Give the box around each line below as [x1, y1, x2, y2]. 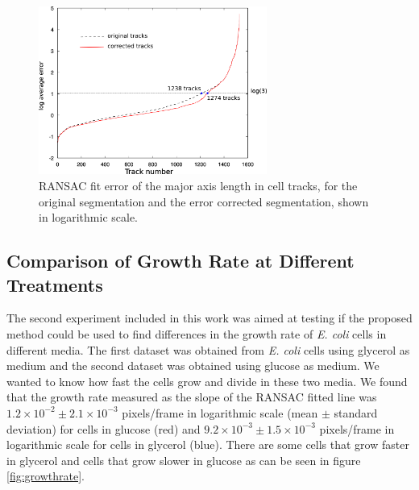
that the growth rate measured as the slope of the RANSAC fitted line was [6, 388, 377, 405]
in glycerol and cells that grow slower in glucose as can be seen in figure [6, 451, 361, 468]
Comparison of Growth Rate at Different [6, 248, 355, 273]
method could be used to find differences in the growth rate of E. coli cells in [6, 326, 387, 342]
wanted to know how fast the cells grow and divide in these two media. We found [6, 372, 408, 389]
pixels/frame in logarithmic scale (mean [122, 404, 318, 421]
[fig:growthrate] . [6, 467, 85, 484]
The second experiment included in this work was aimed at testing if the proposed [6, 309, 413, 326]
